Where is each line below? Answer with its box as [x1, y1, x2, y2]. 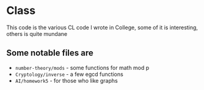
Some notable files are [6, 48, 93, 58]
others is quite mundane [6, 30, 68, 37]
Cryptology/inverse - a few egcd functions [15, 71, 123, 78]
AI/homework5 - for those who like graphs [15, 77, 118, 84]
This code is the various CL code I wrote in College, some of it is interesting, [6, 24, 199, 31]
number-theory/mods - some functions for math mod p [15, 64, 150, 71]
